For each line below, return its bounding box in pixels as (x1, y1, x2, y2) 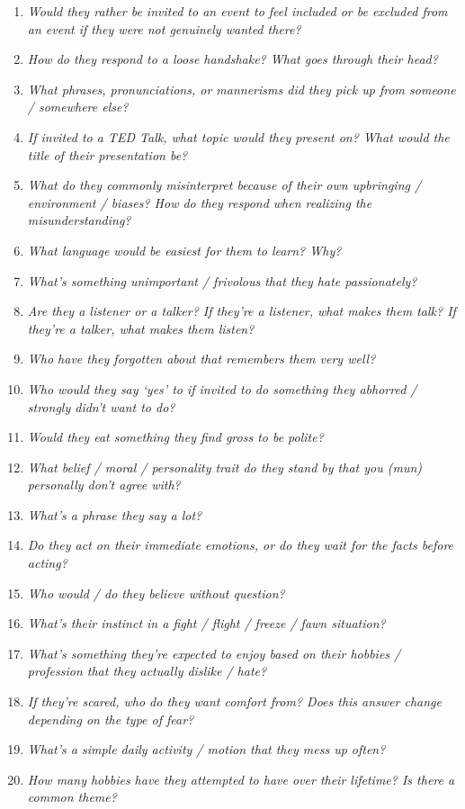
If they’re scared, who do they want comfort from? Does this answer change (27, 692, 443, 711)
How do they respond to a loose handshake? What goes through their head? (27, 49, 438, 68)
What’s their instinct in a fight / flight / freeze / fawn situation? (27, 614, 386, 633)
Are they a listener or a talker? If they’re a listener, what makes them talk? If (27, 301, 456, 320)
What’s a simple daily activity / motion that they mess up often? (27, 740, 386, 759)
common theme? (27, 787, 117, 806)
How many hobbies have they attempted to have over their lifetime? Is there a (27, 769, 455, 788)
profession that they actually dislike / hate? (27, 661, 267, 680)
